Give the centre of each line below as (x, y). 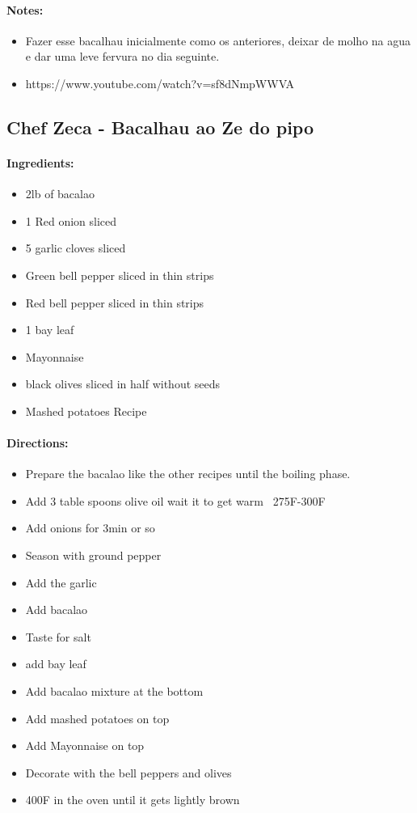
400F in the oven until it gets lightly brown (133, 800)
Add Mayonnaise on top (85, 745)
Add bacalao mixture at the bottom (114, 691)
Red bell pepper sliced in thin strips (115, 302)
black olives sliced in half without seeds (123, 384)
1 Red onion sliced (71, 220)
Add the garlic (61, 582)
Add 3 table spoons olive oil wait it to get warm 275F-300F (175, 500)
